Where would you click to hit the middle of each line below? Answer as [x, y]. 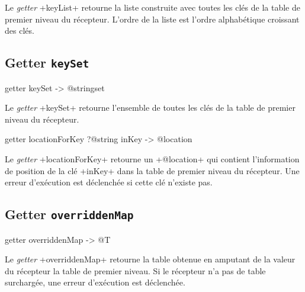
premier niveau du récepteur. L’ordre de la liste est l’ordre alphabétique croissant [152, 19]
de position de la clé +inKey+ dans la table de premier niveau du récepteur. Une [152, 170]
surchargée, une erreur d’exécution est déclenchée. [95, 282]
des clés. [20, 31]
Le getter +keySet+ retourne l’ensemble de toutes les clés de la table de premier [150, 108]
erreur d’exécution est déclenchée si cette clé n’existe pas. [109, 182]
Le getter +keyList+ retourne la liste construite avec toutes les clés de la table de [152, 7]
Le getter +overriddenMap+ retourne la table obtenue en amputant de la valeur [150, 259]
